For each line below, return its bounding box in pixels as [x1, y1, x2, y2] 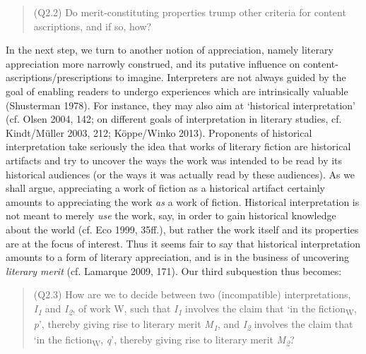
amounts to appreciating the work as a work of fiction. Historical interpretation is [6, 194, 360, 209]
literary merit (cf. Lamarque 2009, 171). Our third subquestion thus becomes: [6, 263, 342, 278]
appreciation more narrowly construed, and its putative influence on [6, 56, 300, 71]
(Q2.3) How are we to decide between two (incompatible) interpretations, [33, 287, 351, 302]
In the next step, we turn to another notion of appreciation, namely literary [6, 42, 333, 57]
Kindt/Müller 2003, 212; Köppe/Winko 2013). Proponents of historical [6, 125, 312, 140]
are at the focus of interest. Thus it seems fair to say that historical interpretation [6, 236, 361, 250]
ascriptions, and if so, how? [33, 18, 152, 33]
